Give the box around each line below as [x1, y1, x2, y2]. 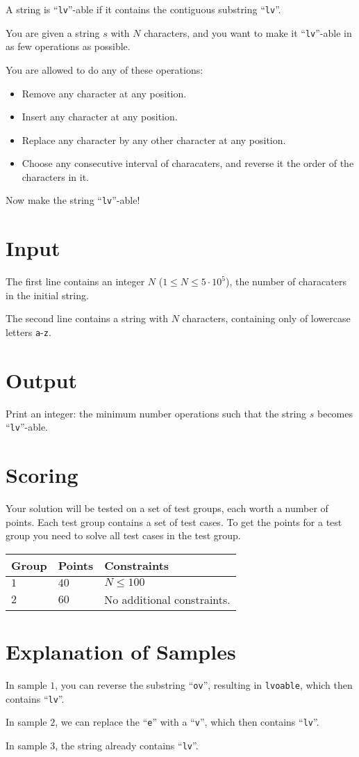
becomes [317, 406, 353, 420]
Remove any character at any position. [22, 86, 187, 100]
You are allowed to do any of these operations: [6, 62, 203, 77]
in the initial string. [6, 287, 89, 302]
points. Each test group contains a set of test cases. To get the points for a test [6, 514, 342, 529]
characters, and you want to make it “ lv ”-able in [144, 25, 352, 40]
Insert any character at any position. [22, 109, 178, 124]
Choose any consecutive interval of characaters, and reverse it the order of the [22, 156, 354, 170]
